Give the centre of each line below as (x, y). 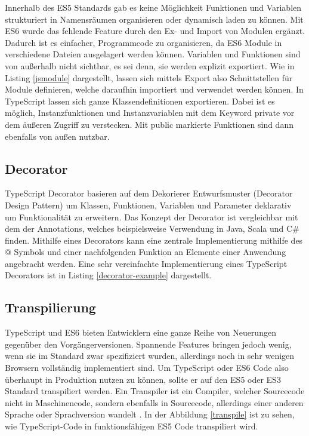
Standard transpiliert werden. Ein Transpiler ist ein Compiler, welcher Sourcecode (155, 391)
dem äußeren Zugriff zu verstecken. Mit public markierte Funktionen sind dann (149, 124)
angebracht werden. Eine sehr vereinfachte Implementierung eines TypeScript (146, 263)
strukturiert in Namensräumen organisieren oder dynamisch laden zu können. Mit (154, 19)
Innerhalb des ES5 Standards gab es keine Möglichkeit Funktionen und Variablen (153, 7)
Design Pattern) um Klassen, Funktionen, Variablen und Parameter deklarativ (148, 205)
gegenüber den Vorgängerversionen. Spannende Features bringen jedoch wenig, (148, 344)
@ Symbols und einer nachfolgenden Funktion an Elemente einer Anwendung (146, 252)
